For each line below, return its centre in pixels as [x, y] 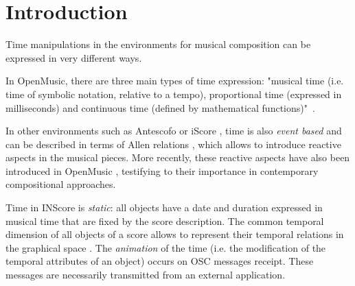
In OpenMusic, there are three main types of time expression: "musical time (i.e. [175, 81]
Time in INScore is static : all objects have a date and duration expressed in [164, 207]
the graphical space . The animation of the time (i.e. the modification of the [166, 247]
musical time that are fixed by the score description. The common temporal [165, 221]
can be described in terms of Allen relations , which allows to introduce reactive [173, 144]
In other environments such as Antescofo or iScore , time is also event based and [174, 131]
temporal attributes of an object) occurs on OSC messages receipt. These [160, 261]
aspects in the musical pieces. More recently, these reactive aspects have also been [178, 157]
